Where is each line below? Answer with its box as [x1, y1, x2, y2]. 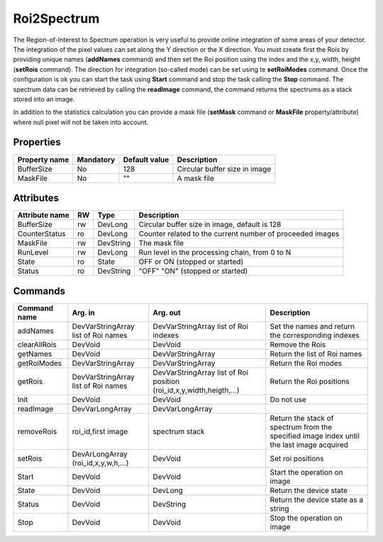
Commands [13, 284, 66, 297]
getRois [17, 376, 43, 386]
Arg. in [72, 307, 95, 317]
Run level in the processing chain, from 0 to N [138, 248, 292, 258]
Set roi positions [270, 453, 324, 463]
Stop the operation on [270, 513, 343, 523]
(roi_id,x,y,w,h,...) [72, 458, 129, 468]
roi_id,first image [72, 426, 128, 436]
